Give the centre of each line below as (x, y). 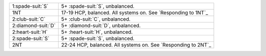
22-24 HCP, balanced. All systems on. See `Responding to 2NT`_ (136, 45)
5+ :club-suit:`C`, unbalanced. (96, 19)
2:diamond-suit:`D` (34, 26)
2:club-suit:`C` (29, 19)
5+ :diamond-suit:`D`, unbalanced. (101, 26)
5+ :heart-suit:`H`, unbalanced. (97, 32)
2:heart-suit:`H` (30, 32)
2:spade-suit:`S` (31, 38)
